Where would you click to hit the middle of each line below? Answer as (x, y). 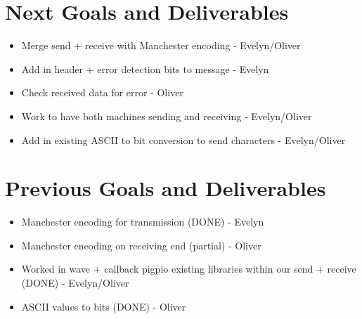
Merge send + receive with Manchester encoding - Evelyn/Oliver (161, 45)
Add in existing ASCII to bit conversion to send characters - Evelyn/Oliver (183, 139)
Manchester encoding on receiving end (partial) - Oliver (141, 245)
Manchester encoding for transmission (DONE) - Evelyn (143, 222)
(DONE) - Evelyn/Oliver (75, 282)
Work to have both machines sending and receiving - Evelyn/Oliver (167, 116)
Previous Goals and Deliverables (166, 188)
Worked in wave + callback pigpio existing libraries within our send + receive (189, 269)
